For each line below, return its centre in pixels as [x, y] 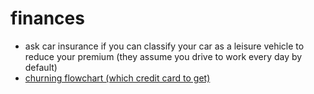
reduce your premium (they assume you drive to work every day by [163, 56]
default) [41, 67]
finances [47, 18]
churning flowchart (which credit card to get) [117, 78]
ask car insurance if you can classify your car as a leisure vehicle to [164, 46]
